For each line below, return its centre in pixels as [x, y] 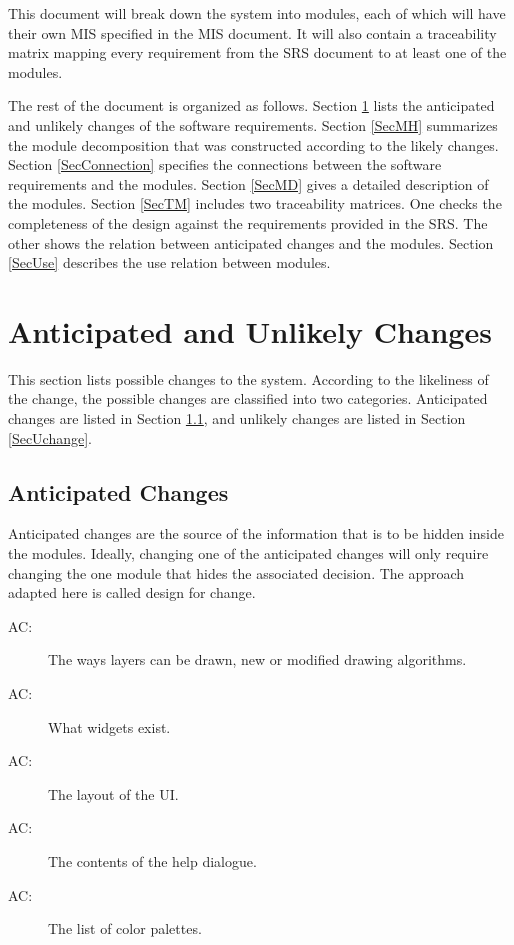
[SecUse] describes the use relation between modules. [169, 262]
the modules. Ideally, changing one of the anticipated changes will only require [248, 553]
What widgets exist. [109, 726]
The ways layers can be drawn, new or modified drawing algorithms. [257, 659]
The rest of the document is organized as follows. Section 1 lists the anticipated [251, 105]
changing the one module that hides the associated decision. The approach [236, 572]
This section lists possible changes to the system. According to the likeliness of [248, 378]
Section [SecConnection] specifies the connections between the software [225, 164]
